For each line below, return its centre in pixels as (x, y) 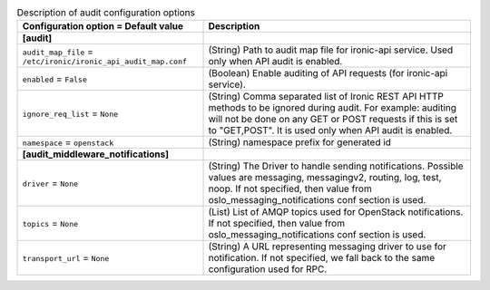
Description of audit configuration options (106, 13)
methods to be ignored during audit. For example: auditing (333, 108)
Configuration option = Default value (103, 26)
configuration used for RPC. (268, 269)
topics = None (50, 224)
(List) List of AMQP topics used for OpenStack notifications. (336, 212)
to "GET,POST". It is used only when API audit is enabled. (330, 130)
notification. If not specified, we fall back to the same (322, 258)
